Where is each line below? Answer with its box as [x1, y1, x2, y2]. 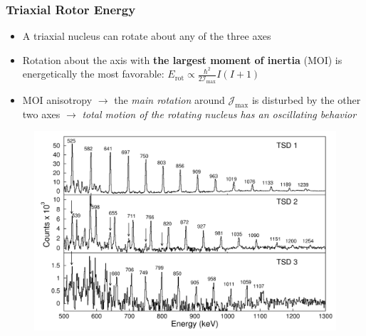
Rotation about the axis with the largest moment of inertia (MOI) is [22, 52, 343, 67]
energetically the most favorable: [22, 66, 164, 81]
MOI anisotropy [22, 92, 93, 107]
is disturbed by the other [251, 92, 361, 107]
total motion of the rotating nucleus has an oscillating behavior [82, 106, 357, 121]
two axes [22, 106, 61, 121]
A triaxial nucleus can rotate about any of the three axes [22, 28, 271, 43]
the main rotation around [114, 92, 225, 107]
